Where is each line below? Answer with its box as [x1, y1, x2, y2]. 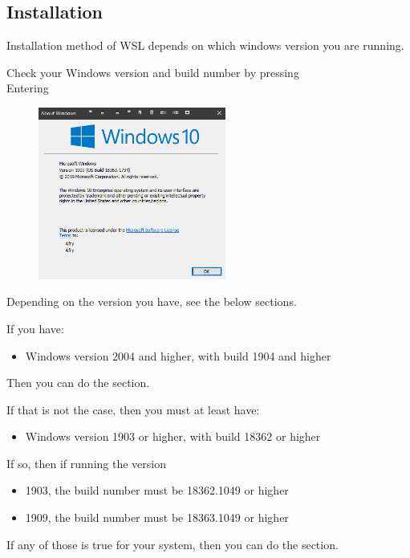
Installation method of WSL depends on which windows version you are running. [6, 37, 404, 54]
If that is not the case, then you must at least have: [6, 401, 260, 417]
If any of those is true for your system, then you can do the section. [6, 536, 339, 552]
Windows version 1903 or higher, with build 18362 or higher [25, 428, 321, 445]
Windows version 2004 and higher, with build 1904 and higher [25, 347, 331, 364]
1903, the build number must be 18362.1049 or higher [25, 482, 289, 499]
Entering [6, 79, 49, 96]
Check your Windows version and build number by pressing [6, 63, 299, 80]
